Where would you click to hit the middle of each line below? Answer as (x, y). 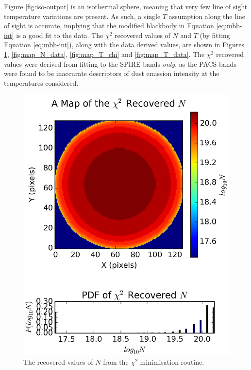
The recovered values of (58, 362)
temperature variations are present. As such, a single (82, 16)
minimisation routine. (172, 362)
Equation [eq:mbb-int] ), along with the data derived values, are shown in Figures (124, 45)
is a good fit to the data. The (60, 35)
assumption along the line (207, 16)
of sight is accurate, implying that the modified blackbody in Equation (109, 26)
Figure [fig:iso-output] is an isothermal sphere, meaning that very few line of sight (126, 6)
